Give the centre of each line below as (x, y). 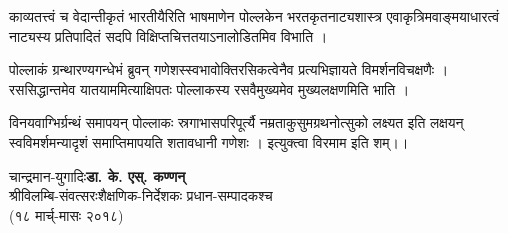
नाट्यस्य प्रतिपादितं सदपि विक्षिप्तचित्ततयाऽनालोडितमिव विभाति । (168, 35)
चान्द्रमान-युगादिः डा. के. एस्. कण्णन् (97, 175)
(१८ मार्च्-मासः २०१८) (66, 214)
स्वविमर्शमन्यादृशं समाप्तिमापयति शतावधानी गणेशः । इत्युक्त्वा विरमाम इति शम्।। (209, 141)
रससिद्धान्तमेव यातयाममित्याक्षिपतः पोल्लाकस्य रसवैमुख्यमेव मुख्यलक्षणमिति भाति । (209, 88)
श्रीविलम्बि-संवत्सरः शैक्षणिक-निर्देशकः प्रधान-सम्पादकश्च (141, 195)
